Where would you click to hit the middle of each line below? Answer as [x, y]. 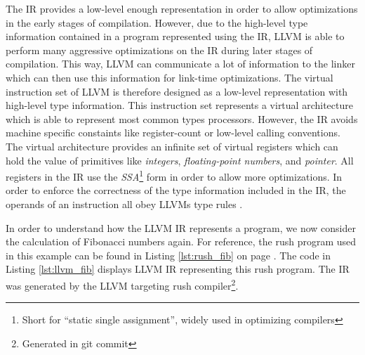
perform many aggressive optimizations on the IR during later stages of [159, 50]
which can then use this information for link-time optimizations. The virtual [170, 77]
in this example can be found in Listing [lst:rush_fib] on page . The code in [168, 255]
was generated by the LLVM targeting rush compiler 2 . [122, 284]
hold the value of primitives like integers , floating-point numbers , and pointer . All [180, 160]
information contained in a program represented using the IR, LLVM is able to [175, 36]
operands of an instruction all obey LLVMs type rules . [124, 204]
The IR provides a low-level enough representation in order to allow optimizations [182, 8]
